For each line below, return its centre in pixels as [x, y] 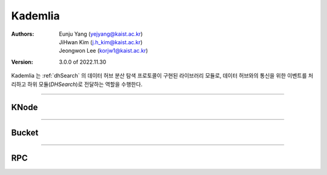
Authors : [23, 34]
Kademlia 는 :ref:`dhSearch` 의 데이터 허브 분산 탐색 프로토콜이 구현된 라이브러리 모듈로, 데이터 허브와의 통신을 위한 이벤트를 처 [162, 76]
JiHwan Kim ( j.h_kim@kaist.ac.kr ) [101, 42]
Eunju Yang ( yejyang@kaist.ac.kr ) [101, 34]
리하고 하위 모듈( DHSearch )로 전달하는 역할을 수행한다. [77, 84]
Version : [22, 62]
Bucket [25, 133]
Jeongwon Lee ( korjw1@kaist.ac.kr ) [104, 51]
